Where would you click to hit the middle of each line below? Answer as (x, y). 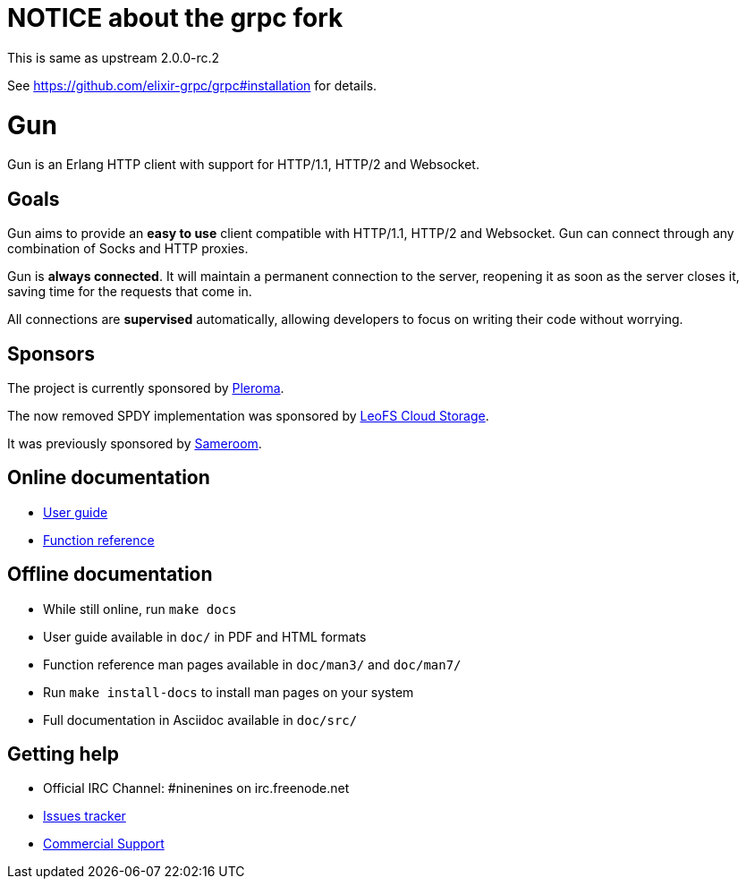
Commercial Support (104, 844)
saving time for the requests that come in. (130, 292)
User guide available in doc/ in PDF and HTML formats (205, 636)
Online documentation (109, 478)
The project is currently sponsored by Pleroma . (146, 388)
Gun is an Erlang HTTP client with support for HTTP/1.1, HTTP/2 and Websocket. (243, 165)
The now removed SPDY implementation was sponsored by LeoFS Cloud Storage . (248, 415)
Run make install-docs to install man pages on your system (229, 692)
